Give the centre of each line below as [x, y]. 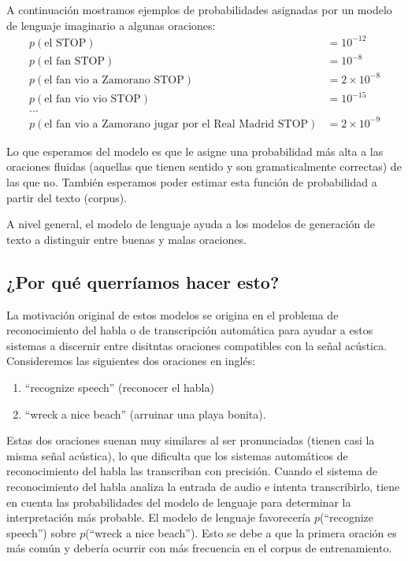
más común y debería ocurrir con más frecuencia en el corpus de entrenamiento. [199, 548]
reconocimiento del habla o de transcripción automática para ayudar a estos [190, 330]
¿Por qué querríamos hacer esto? [143, 281]
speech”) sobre [41, 532]
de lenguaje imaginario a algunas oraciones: [111, 25]
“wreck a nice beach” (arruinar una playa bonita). [145, 413]
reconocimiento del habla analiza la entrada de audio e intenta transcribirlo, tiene [203, 486]
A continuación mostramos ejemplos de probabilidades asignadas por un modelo [199, 9]
